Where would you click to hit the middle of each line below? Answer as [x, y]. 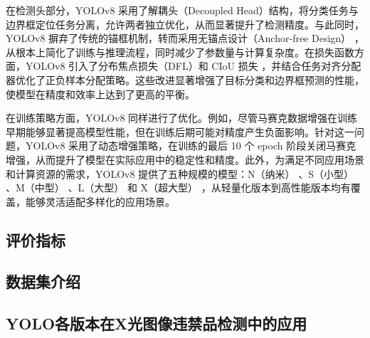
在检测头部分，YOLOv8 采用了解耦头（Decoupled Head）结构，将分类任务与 [182, 10]
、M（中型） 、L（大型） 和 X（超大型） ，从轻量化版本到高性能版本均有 [178, 188]
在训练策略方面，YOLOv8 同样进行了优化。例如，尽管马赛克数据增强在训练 [182, 118]
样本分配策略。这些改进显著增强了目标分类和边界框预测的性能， [215, 79]
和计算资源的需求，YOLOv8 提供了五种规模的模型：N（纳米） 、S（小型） [180, 173]
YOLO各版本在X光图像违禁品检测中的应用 [157, 323]
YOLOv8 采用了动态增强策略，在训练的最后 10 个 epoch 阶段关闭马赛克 [191, 146]
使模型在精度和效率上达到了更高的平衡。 [100, 94]
